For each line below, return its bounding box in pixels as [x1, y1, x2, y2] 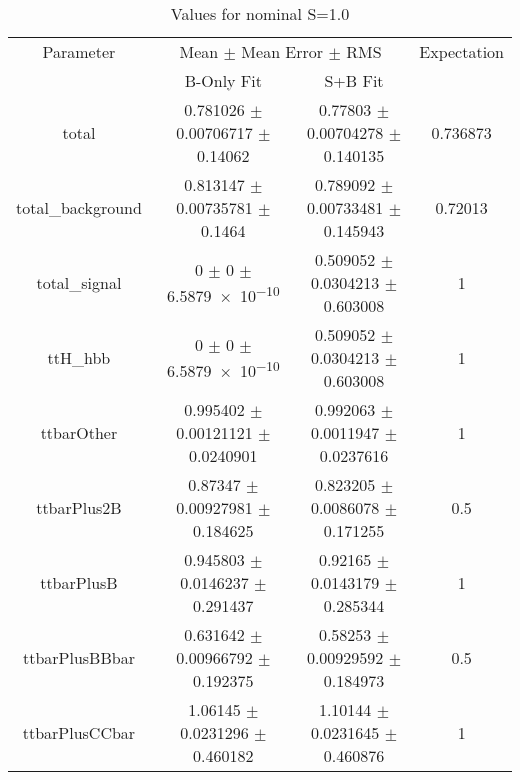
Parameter [42, 40, 116, 63]
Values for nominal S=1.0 [170, 2, 350, 25]
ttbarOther [40, 421, 118, 444]
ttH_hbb [47, 346, 111, 369]
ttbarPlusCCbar [22, 721, 136, 744]
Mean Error [241, 40, 324, 63]
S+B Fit [324, 69, 384, 92]
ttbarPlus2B [36, 496, 122, 519]
